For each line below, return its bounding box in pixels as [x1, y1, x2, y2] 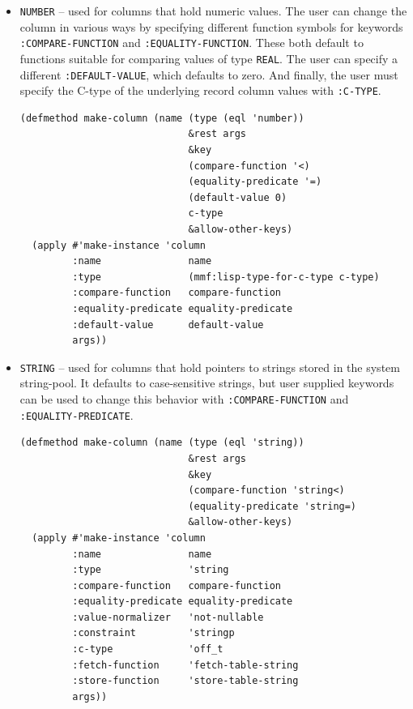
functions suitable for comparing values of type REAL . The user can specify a [19, 49, 398, 66]
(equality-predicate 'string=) [188, 500, 357, 512]
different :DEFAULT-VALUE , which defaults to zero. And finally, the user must [19, 66, 398, 83]
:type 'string [72, 564, 229, 576]
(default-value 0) [188, 191, 287, 203]
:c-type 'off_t [72, 643, 224, 656]
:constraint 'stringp [72, 627, 235, 639]
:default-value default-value [72, 318, 264, 331]
